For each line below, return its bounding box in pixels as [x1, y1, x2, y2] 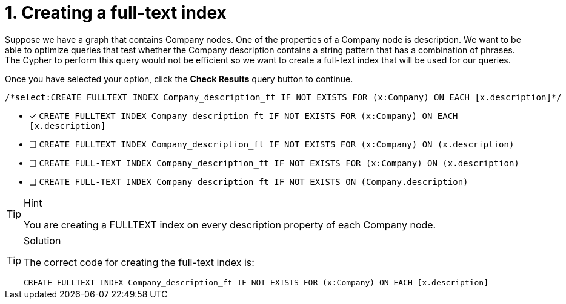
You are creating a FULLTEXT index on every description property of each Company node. [24, 218, 436, 231]
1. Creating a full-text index [5, 2, 227, 23]
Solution [24, 234, 61, 247]
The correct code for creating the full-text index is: [24, 256, 255, 268]
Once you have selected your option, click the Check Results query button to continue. [5, 73, 353, 84]
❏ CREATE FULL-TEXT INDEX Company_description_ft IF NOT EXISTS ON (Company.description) [29, 176, 468, 187]
